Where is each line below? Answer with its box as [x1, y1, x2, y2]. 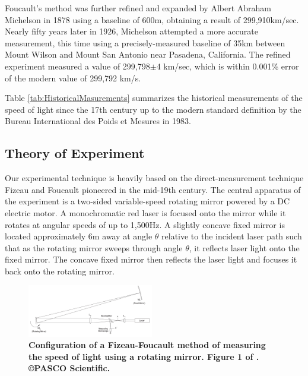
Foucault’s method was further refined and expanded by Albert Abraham [5, 2, 271, 14]
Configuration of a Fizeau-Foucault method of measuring [28, 339, 266, 351]
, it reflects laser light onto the [189, 241, 300, 254]
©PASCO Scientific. [28, 362, 110, 374]
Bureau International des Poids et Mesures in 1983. [5, 115, 191, 127]
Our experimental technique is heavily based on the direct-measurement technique [5, 172, 304, 184]
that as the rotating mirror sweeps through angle [5, 241, 183, 254]
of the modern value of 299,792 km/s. [5, 71, 141, 84]
